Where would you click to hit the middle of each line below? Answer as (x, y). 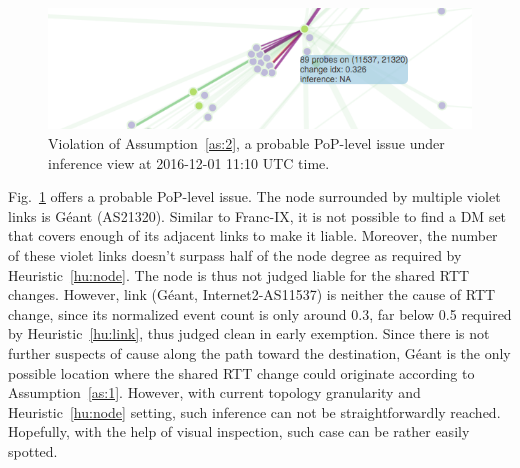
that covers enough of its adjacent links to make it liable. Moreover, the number (253, 235)
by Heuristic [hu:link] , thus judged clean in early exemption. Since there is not (249, 333)
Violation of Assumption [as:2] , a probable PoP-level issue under (246, 143)
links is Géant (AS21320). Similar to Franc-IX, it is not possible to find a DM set (257, 215)
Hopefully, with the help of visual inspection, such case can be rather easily (239, 431)
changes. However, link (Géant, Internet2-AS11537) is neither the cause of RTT (252, 294)
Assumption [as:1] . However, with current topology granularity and (214, 392)
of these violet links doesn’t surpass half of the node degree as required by (235, 255)
